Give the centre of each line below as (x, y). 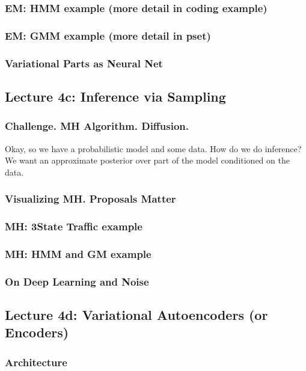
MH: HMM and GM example (78, 253)
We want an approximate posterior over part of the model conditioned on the (147, 160)
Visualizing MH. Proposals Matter (90, 199)
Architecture (36, 362)
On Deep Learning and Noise (77, 281)
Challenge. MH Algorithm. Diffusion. (97, 126)
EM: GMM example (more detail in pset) (108, 35)
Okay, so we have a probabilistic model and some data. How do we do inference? (153, 148)
